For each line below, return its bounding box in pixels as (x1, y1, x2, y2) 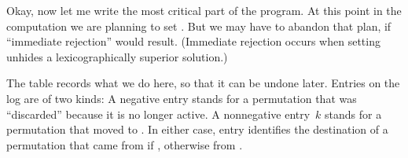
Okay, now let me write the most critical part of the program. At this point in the (6, 2, 402, 18)
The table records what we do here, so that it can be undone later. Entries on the (6, 75, 400, 91)
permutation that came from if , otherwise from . (6, 136, 243, 152)
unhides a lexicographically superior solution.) (6, 48, 228, 64)
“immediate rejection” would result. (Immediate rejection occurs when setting (6, 33, 380, 50)
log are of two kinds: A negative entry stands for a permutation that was (6, 90, 357, 106)
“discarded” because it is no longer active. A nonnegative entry (6, 105, 311, 122)
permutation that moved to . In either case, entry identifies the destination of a (6, 121, 388, 138)
